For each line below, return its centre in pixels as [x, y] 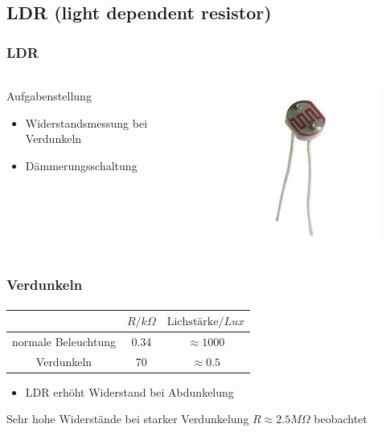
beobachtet [341, 419]
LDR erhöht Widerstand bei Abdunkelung [129, 391]
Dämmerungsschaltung [81, 165]
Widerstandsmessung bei [86, 122]
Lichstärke [193, 322]
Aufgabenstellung [49, 96]
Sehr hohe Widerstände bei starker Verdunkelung [128, 419]
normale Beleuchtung [64, 341]
